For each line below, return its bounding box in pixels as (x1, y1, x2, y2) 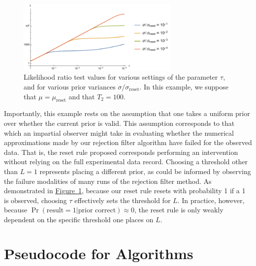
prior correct (78, 207, 116, 214)
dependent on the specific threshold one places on (4, 214, 154, 224)
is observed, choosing (4, 195, 67, 205)
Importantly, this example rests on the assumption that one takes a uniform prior (4, 108, 250, 118)
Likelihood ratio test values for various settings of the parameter (24, 72, 218, 82)
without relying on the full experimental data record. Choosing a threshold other (4, 156, 248, 167)
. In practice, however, (177, 195, 245, 205)
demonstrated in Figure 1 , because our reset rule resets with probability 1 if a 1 (4, 185, 246, 196)
